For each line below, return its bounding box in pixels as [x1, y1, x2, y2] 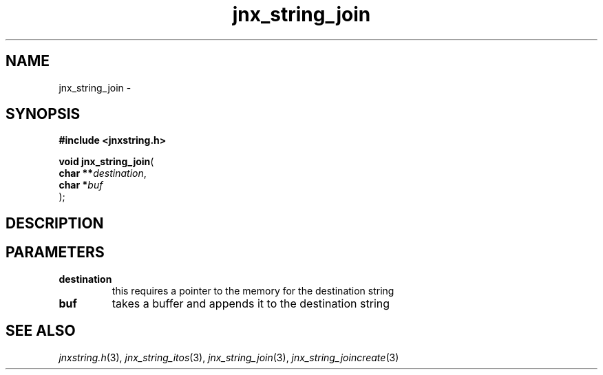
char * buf [59, 179, 103, 191]
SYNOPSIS [6, 105, 81, 123]
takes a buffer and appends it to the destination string [112, 296, 390, 310]
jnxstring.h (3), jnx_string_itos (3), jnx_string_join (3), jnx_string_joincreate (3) [59, 351, 399, 363]
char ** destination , [59, 167, 147, 180]
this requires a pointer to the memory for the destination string [112, 284, 394, 297]
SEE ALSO [6, 322, 76, 340]
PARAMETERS [6, 244, 105, 261]
